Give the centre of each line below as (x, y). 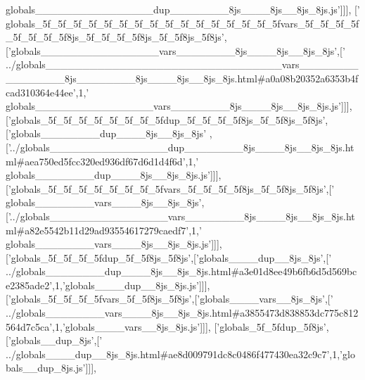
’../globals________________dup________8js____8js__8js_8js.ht (181, 147)
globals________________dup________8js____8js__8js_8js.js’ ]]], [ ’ (183, 9)
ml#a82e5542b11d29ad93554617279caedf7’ (97, 230)
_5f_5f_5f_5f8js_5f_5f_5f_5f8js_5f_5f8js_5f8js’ (115, 37)
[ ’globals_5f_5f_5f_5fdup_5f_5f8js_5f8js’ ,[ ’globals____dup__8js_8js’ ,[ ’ (169, 257)
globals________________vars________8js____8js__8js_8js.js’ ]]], (179, 106)
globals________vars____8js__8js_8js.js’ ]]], (114, 244)
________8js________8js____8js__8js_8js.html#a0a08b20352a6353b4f (182, 78)
